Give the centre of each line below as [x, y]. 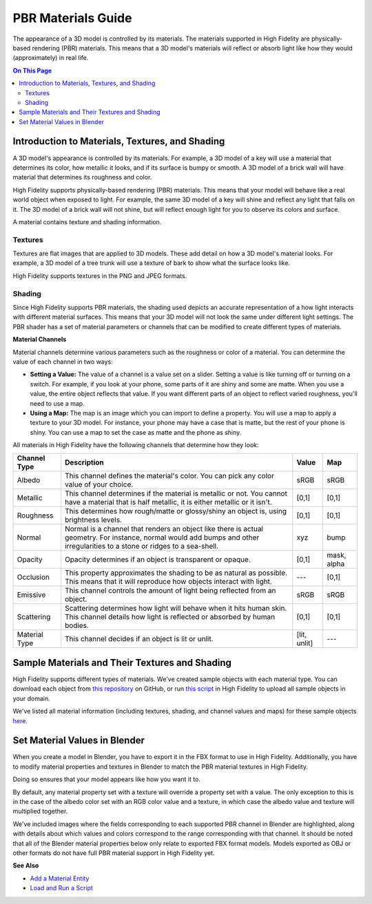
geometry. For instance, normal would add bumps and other [162, 538]
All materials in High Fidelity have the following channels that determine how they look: [136, 445]
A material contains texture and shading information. [87, 222]
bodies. [77, 626]
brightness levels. [93, 520]
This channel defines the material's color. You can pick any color [169, 476]
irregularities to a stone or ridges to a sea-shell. [142, 547]
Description [84, 462]
